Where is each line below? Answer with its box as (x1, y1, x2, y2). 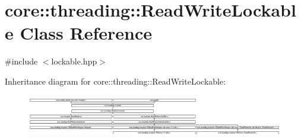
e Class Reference (5, 21, 152, 45)
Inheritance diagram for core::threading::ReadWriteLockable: (5, 75, 226, 87)
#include (5, 55, 38, 67)
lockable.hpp (51, 55, 97, 67)
